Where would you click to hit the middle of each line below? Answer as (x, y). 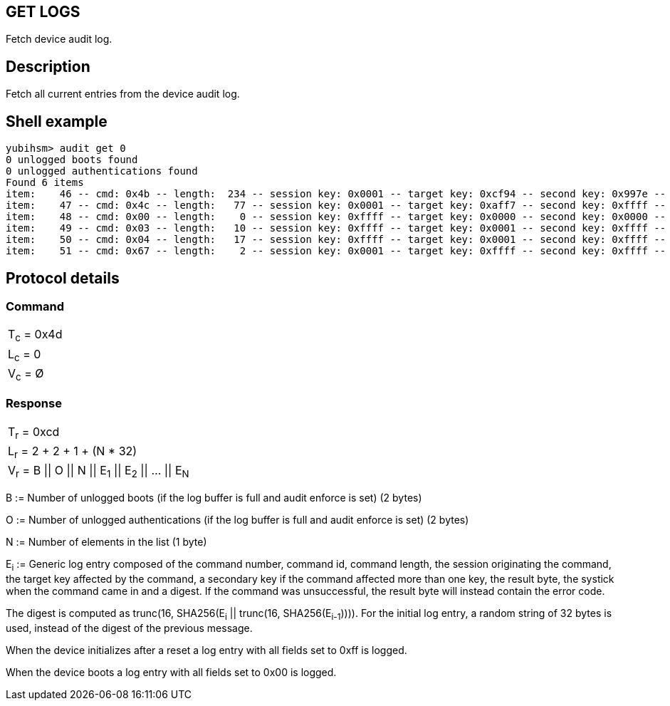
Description (48, 66)
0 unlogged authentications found (102, 171)
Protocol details (63, 278)
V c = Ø (26, 374)
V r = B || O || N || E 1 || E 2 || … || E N (99, 472)
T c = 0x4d (35, 336)
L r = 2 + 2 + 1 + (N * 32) (73, 452)
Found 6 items (45, 183)
